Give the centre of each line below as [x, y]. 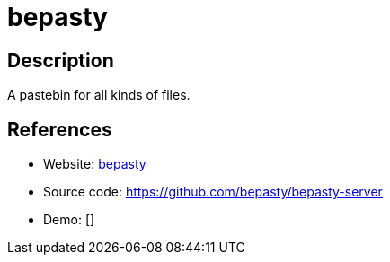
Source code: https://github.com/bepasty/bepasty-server [213, 192]
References [60, 129]
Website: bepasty [95, 164]
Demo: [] [69, 220]
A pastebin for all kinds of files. [99, 95]
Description [61, 60]
